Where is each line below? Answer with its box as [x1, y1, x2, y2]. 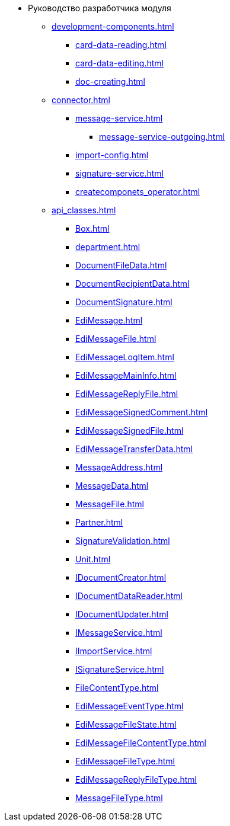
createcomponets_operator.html [75, 187, 200, 197]
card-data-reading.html [75, 40, 167, 50]
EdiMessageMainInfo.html [75, 370, 177, 380]
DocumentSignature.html [75, 297, 172, 307]
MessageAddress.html [75, 462, 163, 472]
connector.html [52, 95, 110, 105]
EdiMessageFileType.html [75, 756, 175, 766]
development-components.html [52, 21, 174, 31]
